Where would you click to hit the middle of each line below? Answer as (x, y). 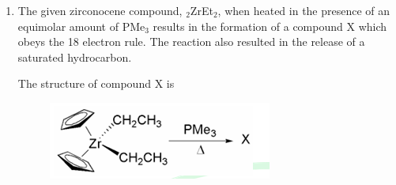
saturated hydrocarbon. (75, 57)
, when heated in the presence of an (304, 10)
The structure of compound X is (96, 83)
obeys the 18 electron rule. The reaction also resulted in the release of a (191, 42)
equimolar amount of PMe (81, 26)
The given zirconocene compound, (100, 10)
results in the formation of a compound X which (270, 26)
